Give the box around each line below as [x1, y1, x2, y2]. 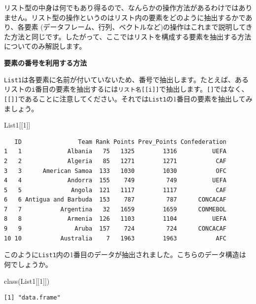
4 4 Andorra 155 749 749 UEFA [4, 177, 227, 184]
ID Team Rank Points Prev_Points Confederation [14, 138, 227, 145]
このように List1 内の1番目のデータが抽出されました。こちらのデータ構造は [4, 249, 246, 260]
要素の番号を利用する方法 [4, 57, 87, 68]
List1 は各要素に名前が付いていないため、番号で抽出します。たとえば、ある [4, 74, 249, 84]
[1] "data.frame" [4, 294, 61, 302]
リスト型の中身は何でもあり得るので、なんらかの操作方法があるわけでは [4, 2, 239, 12]
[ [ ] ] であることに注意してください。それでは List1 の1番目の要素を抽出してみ [4, 93, 253, 103]
